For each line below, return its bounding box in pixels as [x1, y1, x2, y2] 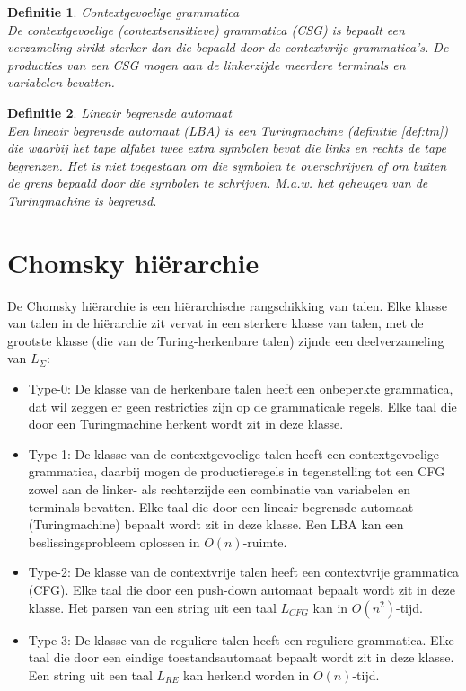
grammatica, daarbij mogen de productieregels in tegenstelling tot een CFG [28, 462, 445, 481]
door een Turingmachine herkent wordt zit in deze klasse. [28, 414, 344, 433]
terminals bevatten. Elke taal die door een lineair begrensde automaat [28, 497, 414, 516]
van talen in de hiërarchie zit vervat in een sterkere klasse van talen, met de [7, 314, 424, 332]
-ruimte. [242, 532, 287, 551]
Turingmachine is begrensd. [7, 190, 157, 209]
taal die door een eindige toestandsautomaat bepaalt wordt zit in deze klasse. [28, 648, 454, 667]
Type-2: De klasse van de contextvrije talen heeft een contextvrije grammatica [28, 563, 459, 581]
